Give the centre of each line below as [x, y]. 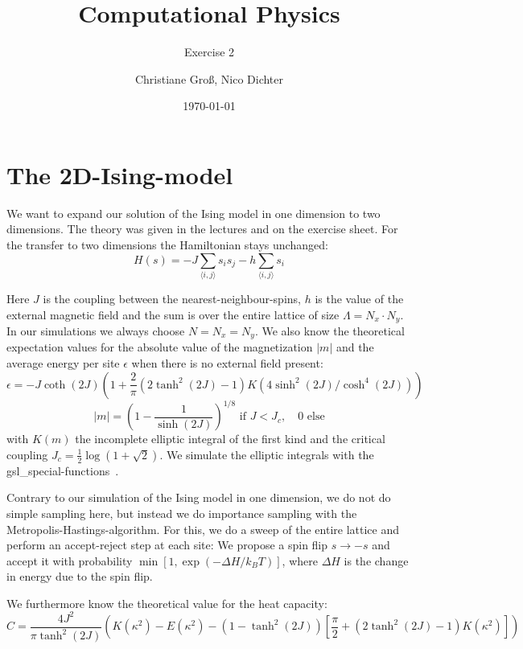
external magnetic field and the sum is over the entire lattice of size [173, 314]
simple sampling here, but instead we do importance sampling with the [182, 513]
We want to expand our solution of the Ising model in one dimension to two [194, 213]
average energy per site [63, 363]
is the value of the [359, 298]
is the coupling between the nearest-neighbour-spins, [172, 298]
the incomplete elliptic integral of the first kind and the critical [230, 439]
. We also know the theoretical [329, 331]
